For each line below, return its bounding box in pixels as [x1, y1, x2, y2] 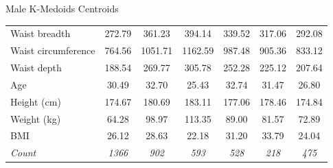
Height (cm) [10, 94, 61, 108]
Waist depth [10, 60, 62, 75]
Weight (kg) [10, 111, 61, 125]
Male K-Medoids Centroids [5, 1, 119, 15]
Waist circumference [10, 43, 95, 58]
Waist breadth [10, 26, 71, 40]
